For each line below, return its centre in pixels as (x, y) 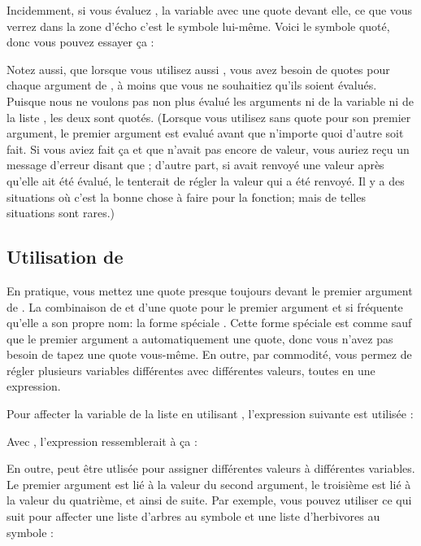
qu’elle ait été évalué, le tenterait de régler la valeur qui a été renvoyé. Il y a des (206, 180)
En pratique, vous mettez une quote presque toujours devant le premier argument (210, 290)
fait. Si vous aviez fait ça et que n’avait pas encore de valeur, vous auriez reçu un (208, 149)
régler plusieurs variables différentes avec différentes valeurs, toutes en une (191, 370)
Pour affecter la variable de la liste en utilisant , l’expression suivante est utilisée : (210, 414)
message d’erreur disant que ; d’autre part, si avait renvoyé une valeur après (195, 165)
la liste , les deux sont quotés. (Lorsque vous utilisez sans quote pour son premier (209, 117)
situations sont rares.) (61, 213)
